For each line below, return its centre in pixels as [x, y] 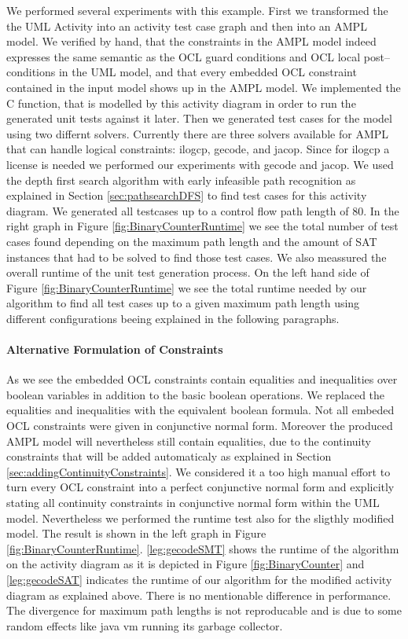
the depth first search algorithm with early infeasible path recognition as [181, 180]
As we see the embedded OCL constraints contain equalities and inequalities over [202, 379]
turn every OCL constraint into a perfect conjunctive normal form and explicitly [200, 487]
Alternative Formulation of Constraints [115, 349]
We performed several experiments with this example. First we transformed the [197, 10]
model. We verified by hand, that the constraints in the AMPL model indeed [191, 41]
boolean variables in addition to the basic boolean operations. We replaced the [196, 394]
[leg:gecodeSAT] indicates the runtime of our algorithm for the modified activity [199, 579]
